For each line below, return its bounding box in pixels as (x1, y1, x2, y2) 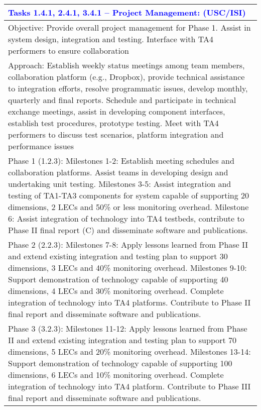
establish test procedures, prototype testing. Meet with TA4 (8, 117, 219, 129)
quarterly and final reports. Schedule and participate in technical (8, 94, 236, 106)
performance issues (8, 140, 74, 152)
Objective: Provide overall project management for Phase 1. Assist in (8, 22, 251, 33)
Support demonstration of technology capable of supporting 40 (8, 273, 228, 285)
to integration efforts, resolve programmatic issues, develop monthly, (8, 82, 248, 94)
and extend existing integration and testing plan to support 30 (8, 250, 228, 262)
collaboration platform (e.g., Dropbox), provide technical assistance (8, 71, 245, 82)
